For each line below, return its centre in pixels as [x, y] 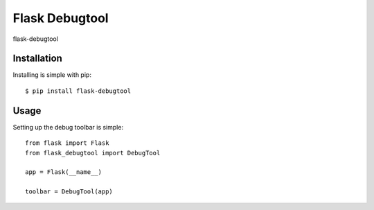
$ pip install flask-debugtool [78, 91]
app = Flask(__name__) [64, 172]
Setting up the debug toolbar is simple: [68, 127]
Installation [37, 59]
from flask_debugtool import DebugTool [93, 153]
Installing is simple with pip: [52, 75]
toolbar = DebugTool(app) [69, 192]
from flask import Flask [67, 143]
